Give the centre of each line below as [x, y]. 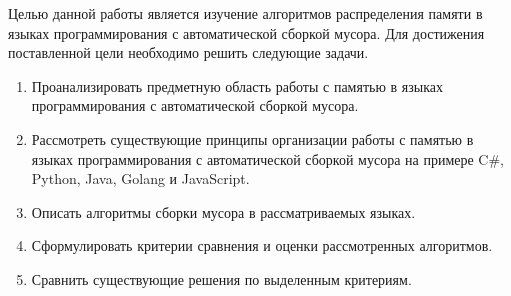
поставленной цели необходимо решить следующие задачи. [188, 52]
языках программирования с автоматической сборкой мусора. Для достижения [246, 32]
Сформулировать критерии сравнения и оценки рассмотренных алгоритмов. [262, 245]
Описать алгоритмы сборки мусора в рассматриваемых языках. [223, 211]
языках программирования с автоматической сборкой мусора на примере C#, [267, 158]
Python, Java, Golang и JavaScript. [140, 178]
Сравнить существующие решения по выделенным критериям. [221, 278]
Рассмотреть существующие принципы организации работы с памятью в [252, 138]
